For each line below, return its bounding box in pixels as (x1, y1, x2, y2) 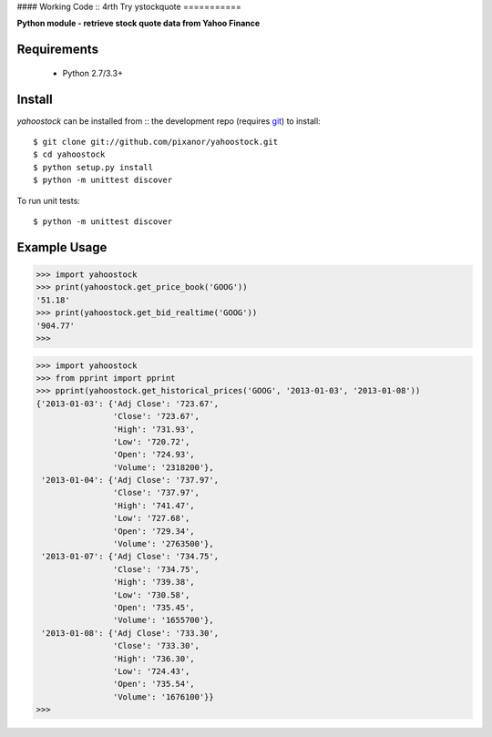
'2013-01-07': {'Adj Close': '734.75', (41, 551, 219, 562)
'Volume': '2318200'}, (112, 462, 214, 473)
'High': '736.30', (112, 653, 195, 664)
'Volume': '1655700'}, (112, 615, 214, 626)
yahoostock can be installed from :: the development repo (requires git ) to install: (16, 115, 321, 127)
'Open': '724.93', (112, 449, 195, 460)
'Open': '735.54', (112, 679, 195, 690)
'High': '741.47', (112, 500, 195, 510)
